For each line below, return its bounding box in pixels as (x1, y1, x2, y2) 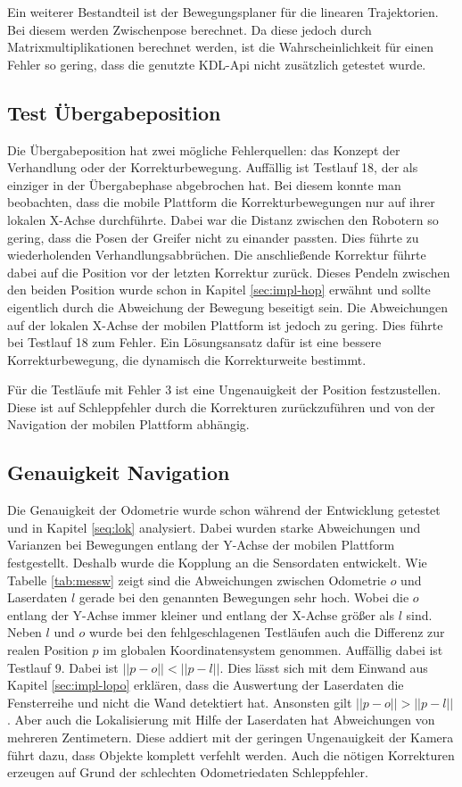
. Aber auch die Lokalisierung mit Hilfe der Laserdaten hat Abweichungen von (7, 710, 435, 729)
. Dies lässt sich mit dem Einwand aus (219, 658, 428, 676)
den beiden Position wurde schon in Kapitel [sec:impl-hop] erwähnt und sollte (7, 280, 431, 299)
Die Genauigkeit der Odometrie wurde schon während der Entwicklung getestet (7, 501, 441, 519)
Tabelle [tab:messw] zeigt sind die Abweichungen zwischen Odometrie (7, 570, 386, 589)
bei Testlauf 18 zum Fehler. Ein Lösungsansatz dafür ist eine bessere (7, 333, 382, 352)
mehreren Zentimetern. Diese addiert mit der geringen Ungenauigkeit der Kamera (7, 728, 454, 746)
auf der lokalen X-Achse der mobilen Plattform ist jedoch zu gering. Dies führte (7, 315, 443, 334)
